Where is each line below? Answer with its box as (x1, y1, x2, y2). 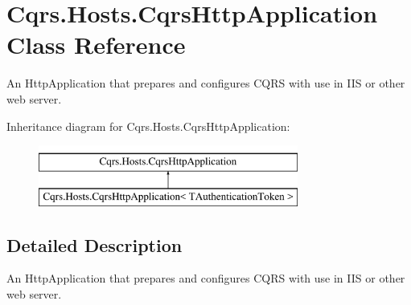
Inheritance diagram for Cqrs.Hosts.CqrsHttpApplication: (6, 117, 290, 134)
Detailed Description (6, 232, 183, 257)
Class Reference (6, 28, 186, 61)
